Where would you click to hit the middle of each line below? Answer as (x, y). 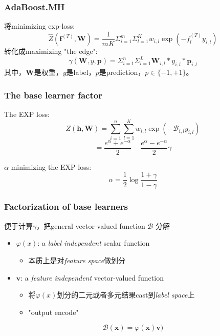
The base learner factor (53, 95)
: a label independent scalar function (94, 243)
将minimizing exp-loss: (40, 26)
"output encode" (53, 312)
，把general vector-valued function (91, 225)
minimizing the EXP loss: (51, 166)
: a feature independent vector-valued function (92, 277)
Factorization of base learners (66, 206)
